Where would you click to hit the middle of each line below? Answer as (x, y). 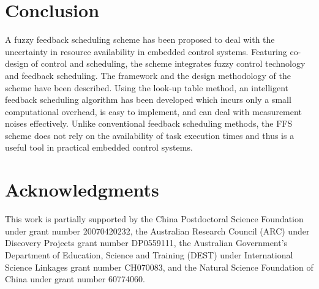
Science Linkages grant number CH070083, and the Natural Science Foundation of (159, 267)
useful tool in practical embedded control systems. (99, 147)
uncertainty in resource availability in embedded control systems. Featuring (146, 51)
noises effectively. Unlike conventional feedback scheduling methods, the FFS (149, 123)
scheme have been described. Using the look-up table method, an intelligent (147, 87)
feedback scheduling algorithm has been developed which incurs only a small (148, 99)
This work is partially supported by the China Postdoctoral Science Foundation (154, 219)
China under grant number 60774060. (75, 279)
